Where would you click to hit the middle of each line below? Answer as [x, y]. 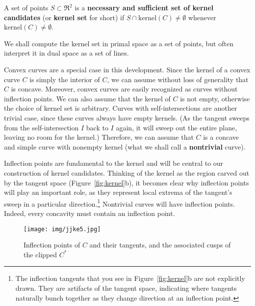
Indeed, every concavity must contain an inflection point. [89, 213]
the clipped [40, 254]
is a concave [221, 137]
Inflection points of [52, 245]
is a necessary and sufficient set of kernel [144, 7]
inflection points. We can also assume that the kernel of [87, 98]
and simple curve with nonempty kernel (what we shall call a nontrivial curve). [125, 146]
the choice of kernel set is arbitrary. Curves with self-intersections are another [121, 108]
